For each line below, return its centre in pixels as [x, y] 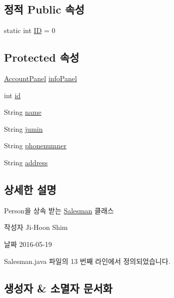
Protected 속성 [42, 57]
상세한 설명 [30, 189]
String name [23, 112]
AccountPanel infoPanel [40, 78]
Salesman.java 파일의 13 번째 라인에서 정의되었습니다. [87, 261]
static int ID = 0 [30, 30]
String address [26, 162]
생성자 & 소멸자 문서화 [58, 288]
